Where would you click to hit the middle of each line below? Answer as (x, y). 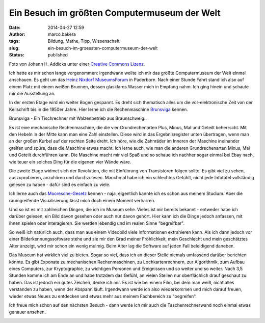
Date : (15, 27)
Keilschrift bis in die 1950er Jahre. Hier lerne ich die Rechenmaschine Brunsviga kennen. (99, 109)
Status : (17, 55)
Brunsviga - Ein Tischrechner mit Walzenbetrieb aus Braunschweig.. (78, 118)
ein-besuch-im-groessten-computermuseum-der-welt (103, 48)
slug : (14, 48)
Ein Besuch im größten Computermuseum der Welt (115, 13)
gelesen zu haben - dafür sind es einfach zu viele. (60, 185)
